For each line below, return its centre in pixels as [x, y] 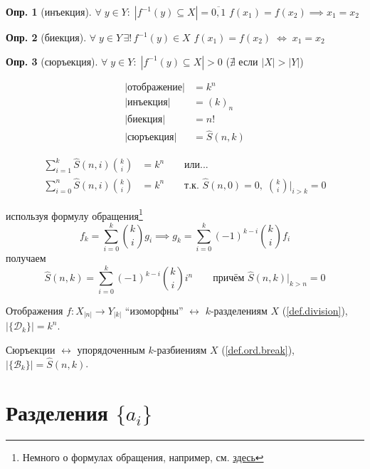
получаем [26, 257]
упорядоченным [111, 349]
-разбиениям [180, 349]
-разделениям [239, 310]
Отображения [35, 310]
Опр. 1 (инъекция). [49, 11]
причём [229, 279]
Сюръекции [31, 349]
